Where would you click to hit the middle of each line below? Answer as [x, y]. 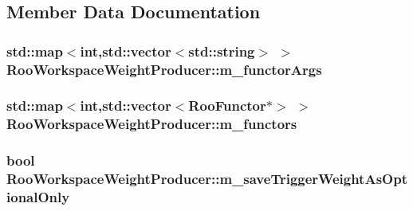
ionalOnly [38, 197]
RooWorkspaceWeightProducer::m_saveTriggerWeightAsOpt [207, 179]
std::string [222, 51]
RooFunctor [227, 105]
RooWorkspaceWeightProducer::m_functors [152, 124]
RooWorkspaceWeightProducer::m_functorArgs [164, 69]
